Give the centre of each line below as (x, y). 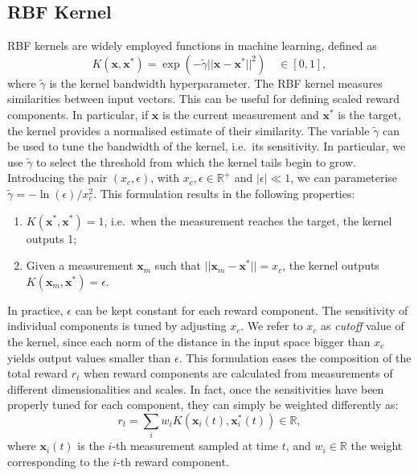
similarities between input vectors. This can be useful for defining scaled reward (203, 99)
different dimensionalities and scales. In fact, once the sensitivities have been (196, 388)
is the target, (369, 114)
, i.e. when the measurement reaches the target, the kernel (248, 220)
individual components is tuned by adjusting (117, 326)
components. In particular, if (78, 114)
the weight (377, 446)
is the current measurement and (241, 114)
